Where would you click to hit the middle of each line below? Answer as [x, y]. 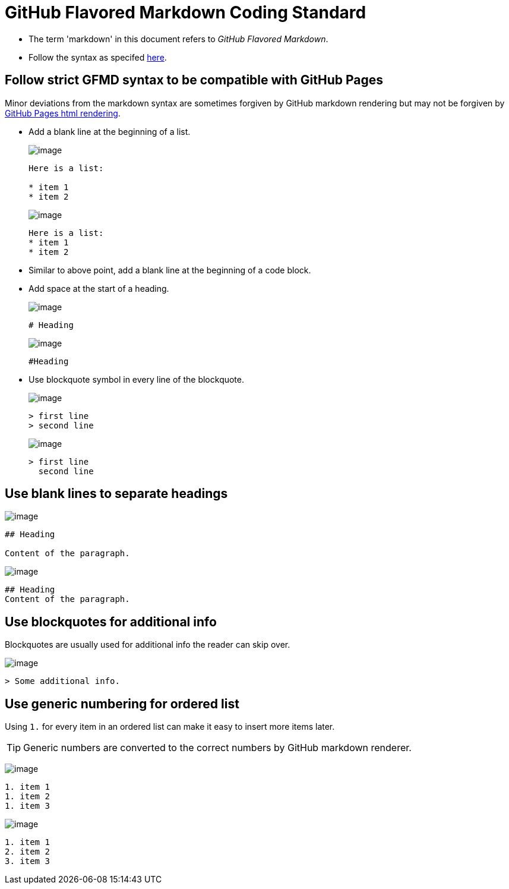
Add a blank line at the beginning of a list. [110, 131]
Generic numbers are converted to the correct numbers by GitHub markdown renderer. [217, 748]
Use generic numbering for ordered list [122, 704]
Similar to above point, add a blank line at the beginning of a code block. [170, 270]
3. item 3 [27, 861]
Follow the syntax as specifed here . [98, 57]
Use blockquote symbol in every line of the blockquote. [137, 379]
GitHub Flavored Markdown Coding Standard [186, 12]
